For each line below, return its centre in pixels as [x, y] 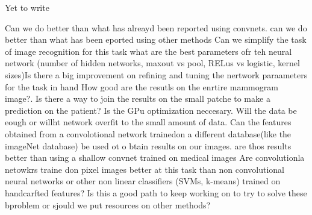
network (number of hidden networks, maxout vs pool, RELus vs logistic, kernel [152, 63]
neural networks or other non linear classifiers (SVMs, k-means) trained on [143, 181]
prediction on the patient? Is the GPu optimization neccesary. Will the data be [151, 110]
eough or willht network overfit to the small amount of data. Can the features [148, 122]
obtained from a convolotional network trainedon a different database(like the [148, 133]
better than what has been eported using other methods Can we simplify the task [156, 39]
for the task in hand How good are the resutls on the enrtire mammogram [142, 86]
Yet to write [27, 7]
